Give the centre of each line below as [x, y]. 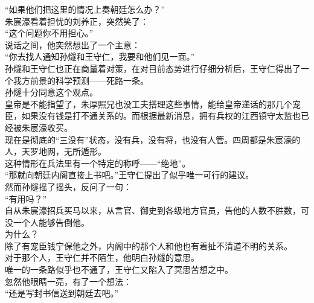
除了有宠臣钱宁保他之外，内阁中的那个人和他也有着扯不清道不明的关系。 [149, 245]
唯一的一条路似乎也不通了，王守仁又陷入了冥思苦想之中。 [119, 270]
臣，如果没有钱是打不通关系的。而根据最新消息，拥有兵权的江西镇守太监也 [153, 116]
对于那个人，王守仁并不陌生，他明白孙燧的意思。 [102, 257]
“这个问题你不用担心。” [49, 33]
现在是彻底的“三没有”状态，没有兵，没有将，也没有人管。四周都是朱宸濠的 [153, 139]
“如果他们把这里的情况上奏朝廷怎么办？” [85, 9]
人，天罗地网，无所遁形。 [56, 151]
